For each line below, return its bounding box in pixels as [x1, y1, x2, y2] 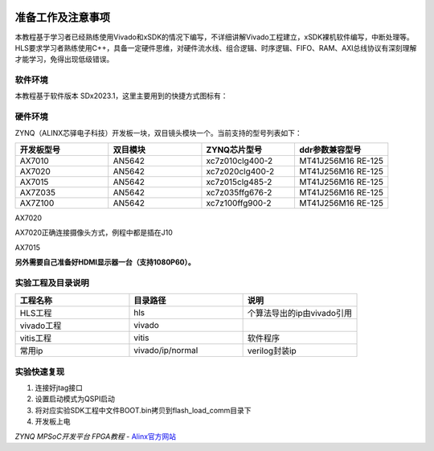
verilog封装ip [247, 346, 297, 357]
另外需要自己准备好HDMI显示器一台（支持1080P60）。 [14, 257, 196, 267]
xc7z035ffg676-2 [206, 187, 272, 198]
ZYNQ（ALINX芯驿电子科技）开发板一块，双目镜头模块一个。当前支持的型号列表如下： [14, 128, 302, 137]
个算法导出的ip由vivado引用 [247, 308, 353, 319]
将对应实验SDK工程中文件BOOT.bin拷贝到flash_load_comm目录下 [35, 405, 252, 415]
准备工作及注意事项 [14, 10, 110, 24]
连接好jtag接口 [35, 383, 84, 393]
